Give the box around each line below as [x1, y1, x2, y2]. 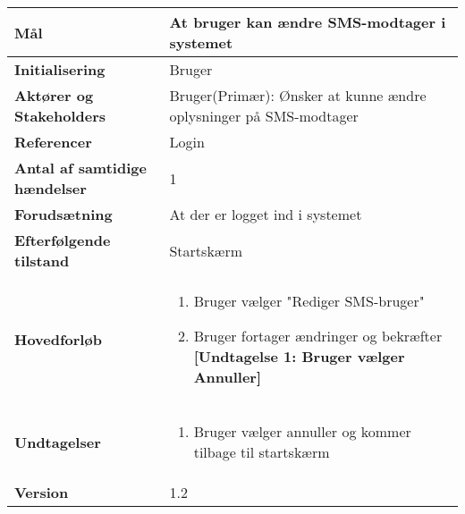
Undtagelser [14, 431, 101, 452]
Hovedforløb [14, 328, 102, 350]
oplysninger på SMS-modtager [169, 105, 359, 126]
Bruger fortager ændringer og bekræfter [193, 325, 443, 346]
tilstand [14, 250, 70, 271]
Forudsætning [14, 204, 113, 224]
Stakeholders [14, 105, 106, 126]
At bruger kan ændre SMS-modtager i [169, 12, 446, 32]
